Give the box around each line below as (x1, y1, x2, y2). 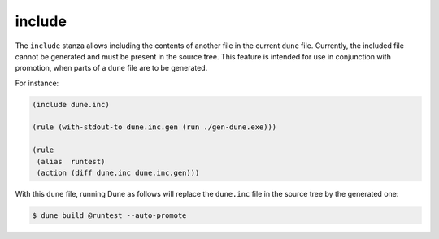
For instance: (15, 78, 59, 88)
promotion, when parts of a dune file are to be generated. (15, 63, 208, 73)
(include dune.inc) (32, 100, 110, 109)
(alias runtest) (37, 157, 106, 166)
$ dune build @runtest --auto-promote (32, 211, 187, 220)
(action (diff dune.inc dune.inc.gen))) (37, 168, 200, 178)
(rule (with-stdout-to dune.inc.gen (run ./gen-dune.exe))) (32, 123, 277, 132)
